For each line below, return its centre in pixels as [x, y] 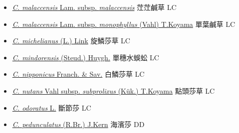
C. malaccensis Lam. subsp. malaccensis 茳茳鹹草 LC [94, 7]
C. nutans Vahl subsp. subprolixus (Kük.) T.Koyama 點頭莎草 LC [114, 90]
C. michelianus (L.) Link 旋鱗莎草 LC [71, 41]
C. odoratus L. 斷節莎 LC [52, 107]
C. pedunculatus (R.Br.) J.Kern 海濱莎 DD [78, 124]
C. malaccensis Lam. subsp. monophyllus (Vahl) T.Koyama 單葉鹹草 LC [123, 24]
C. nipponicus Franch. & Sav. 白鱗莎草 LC [78, 74]
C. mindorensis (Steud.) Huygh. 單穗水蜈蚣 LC [86, 57]
